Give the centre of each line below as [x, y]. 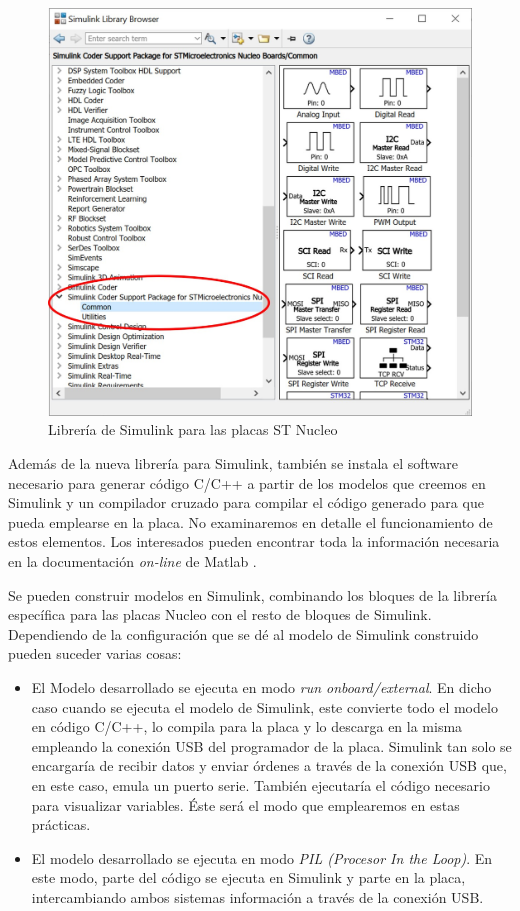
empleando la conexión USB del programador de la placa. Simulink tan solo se [271, 745]
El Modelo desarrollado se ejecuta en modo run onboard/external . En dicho [261, 686]
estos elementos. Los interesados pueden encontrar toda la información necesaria [254, 541]
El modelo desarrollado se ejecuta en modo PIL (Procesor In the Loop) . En [262, 857]
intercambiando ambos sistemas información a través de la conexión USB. [257, 896]
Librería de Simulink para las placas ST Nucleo [193, 429]
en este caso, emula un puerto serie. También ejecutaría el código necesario [260, 784]
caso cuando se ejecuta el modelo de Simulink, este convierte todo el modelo [264, 706]
